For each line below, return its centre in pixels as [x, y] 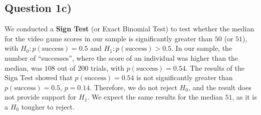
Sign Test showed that [39, 77]
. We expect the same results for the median [155, 97]
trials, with [107, 67]
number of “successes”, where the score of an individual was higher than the [121, 57]
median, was [24, 67]
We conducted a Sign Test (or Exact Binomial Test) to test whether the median [129, 29]
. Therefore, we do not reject [134, 87]
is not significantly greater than [185, 77]
